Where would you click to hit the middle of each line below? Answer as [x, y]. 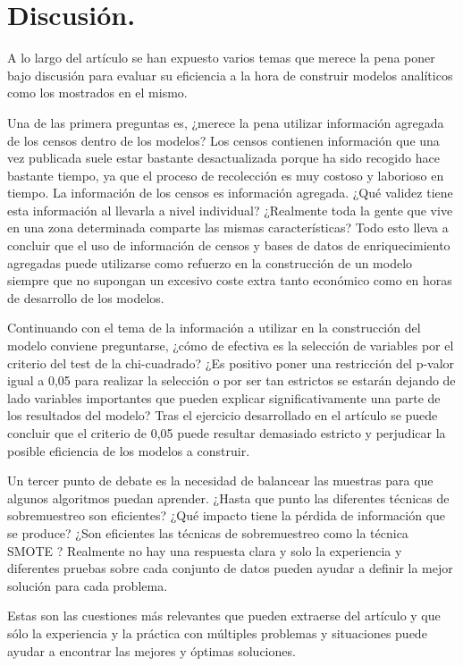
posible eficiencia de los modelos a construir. [129, 450]
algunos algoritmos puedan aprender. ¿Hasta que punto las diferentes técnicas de [228, 497]
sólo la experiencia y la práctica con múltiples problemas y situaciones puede [217, 632]
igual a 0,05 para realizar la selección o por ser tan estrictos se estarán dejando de [231, 380]
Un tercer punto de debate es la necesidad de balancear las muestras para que [220, 481]
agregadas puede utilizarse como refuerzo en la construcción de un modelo [210, 262]
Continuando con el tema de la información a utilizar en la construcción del [214, 328]
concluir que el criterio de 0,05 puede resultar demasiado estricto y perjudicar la [227, 433]
